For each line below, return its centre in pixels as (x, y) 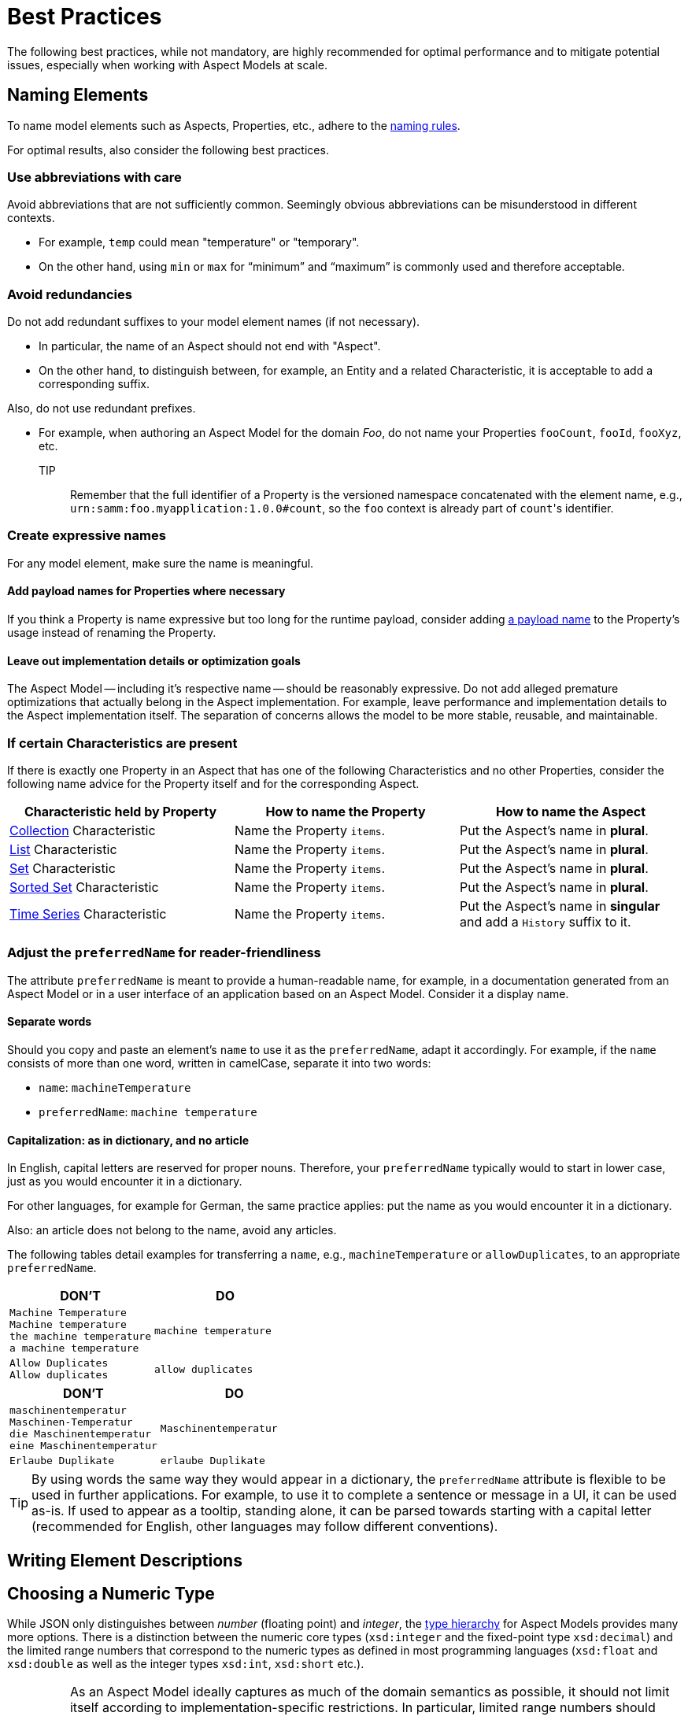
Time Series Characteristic (88, 914)
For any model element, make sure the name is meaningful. (161, 563)
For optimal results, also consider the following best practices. (168, 150)
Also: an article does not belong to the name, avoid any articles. (172, 1230)
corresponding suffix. (94, 384)
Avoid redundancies (70, 294)
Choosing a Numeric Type (111, 1594)
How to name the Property (346, 812)
